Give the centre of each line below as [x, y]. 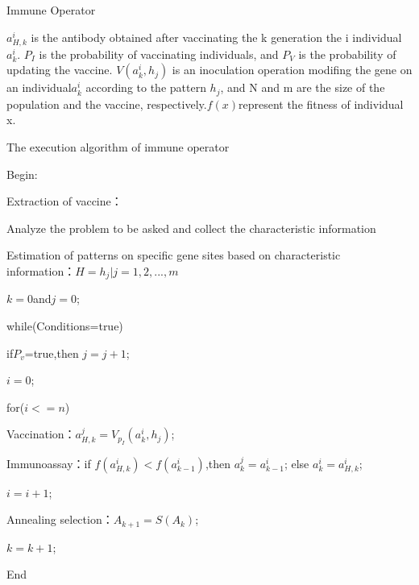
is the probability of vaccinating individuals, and [159, 54]
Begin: [22, 174]
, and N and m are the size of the [303, 87]
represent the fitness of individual [321, 104]
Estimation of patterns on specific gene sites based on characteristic [174, 255]
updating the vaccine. [60, 70]
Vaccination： [41, 434]
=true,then [52, 353]
